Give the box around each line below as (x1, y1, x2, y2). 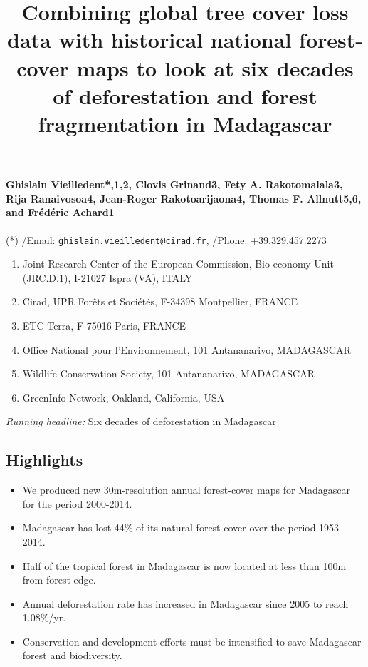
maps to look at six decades (76, 53, 354, 82)
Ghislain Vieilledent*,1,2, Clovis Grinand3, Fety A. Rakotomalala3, (6, 177, 343, 192)
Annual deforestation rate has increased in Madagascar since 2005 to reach (22, 596, 349, 611)
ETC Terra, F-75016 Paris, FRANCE (22, 317, 186, 332)
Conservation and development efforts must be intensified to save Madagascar (22, 633, 362, 648)
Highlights (6, 449, 83, 471)
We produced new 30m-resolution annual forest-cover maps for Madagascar (22, 482, 351, 497)
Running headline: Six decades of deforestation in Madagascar (6, 414, 276, 429)
